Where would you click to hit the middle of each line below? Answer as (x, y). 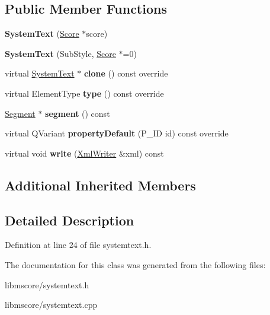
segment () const (78, 113)
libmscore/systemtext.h (47, 284)
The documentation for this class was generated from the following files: (135, 264)
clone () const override (126, 73)
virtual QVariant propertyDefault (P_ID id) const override (117, 133)
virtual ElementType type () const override (84, 93)
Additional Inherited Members (100, 185)
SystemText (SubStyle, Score (60, 53)
